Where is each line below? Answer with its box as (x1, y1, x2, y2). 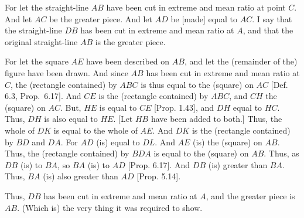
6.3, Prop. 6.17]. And (5, 90, 81, 102)
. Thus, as (264, 147, 299, 159)
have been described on (86, 55, 170, 67)
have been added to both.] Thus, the (151, 113, 282, 125)
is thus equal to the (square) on (141, 78, 254, 90)
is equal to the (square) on (153, 147, 249, 159)
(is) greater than (208, 158, 268, 171)
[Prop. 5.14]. (136, 170, 181, 182)
